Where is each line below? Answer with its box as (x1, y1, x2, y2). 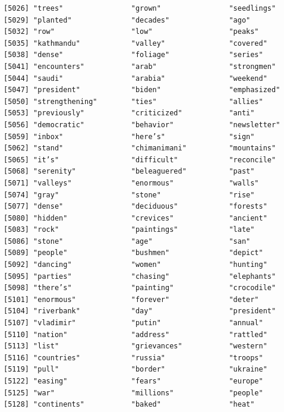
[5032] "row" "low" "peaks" (4, 27, 259, 36)
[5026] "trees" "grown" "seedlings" (4, 4, 276, 12)
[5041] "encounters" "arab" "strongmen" (4, 62, 276, 71)
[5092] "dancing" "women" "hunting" (4, 260, 267, 269)
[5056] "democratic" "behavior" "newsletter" (4, 120, 280, 129)
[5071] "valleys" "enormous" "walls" (4, 178, 259, 187)
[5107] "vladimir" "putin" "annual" (4, 319, 263, 328)
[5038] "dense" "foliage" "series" (4, 51, 263, 59)
